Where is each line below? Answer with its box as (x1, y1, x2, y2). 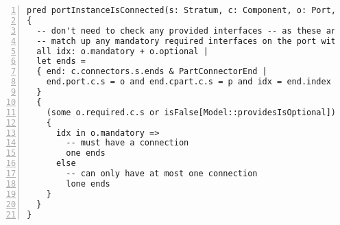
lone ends (66, 178, 110, 189)
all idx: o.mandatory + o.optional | (36, 46, 208, 56)
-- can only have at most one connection (66, 169, 258, 178)
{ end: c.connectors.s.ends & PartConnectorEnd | (36, 67, 267, 77)
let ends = (36, 56, 86, 67)
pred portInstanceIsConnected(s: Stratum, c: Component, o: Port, (27, 5, 337, 15)
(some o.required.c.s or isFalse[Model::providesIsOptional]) (46, 107, 337, 117)
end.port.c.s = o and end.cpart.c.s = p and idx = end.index (46, 77, 331, 87)
